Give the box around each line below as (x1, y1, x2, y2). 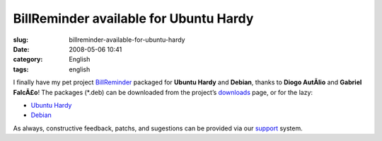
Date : (13, 45, 30, 53)
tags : (13, 64, 29, 74)
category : (13, 55, 43, 64)
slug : (13, 35, 28, 44)
